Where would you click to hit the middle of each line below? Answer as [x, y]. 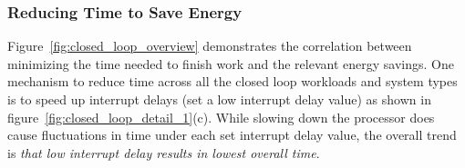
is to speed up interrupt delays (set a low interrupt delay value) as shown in [219, 99]
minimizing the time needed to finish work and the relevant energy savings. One [231, 63]
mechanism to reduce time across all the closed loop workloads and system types [232, 81]
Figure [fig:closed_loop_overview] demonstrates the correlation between [210, 46]
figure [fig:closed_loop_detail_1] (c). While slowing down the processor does [221, 117]
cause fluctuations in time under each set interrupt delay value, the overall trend [232, 135]
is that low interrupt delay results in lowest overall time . [164, 152]
